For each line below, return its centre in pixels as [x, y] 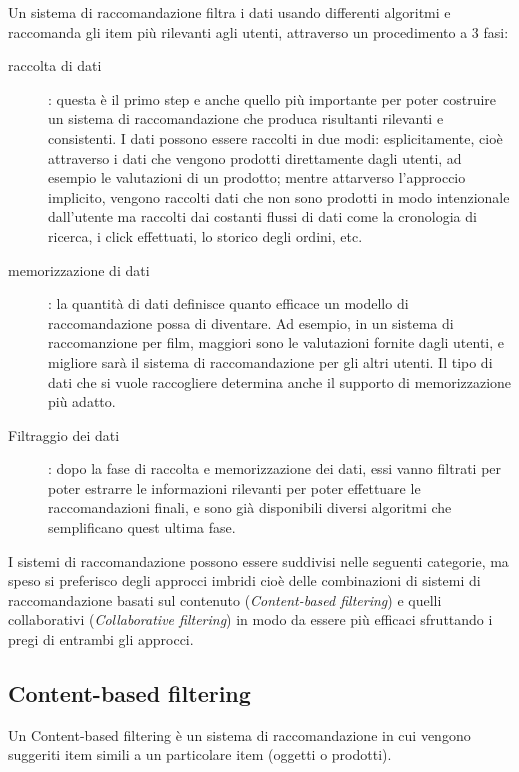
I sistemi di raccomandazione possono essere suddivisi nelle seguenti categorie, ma [258, 560]
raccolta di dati [55, 65]
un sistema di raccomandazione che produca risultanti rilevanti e [246, 118]
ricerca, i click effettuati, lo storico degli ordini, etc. [205, 235]
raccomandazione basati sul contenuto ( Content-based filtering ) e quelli [225, 599]
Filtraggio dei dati [64, 434]
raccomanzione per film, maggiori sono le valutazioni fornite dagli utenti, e [276, 342]
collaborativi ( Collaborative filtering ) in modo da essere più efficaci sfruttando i [250, 619]
